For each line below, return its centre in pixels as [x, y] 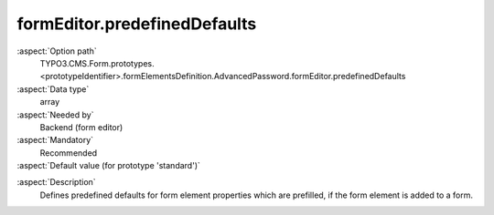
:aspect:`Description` [56, 182]
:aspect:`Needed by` [55, 115]
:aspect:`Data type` [53, 89]
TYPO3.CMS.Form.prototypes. [97, 63]
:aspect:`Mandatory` [55, 140]
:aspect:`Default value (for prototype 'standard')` [109, 166]
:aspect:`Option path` [57, 51]
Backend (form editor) [81, 127]
